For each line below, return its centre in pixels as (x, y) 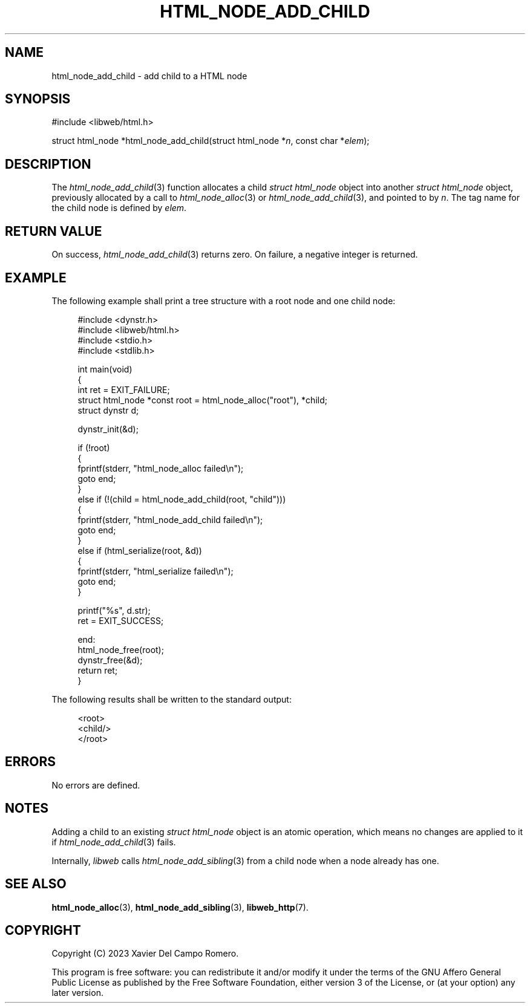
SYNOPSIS (38, 99)
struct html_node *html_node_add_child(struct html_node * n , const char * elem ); (211, 141)
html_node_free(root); (121, 649)
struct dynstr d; (108, 410)
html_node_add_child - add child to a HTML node (149, 76)
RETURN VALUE (54, 231)
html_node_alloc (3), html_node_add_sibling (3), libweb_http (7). (180, 907)
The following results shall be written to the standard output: (172, 699)
